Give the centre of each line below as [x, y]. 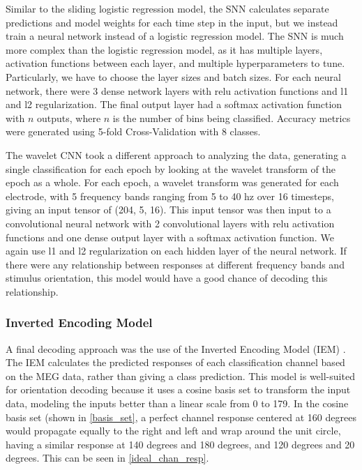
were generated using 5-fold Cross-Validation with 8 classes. [133, 131]
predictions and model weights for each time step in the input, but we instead [172, 22]
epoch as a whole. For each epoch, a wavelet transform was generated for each [172, 182]
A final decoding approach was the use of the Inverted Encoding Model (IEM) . [176, 348]
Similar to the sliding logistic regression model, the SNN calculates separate [167, 8]
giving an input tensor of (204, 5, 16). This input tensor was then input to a [168, 210]
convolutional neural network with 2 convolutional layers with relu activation [170, 223]
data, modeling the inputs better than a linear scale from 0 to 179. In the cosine [177, 403]
